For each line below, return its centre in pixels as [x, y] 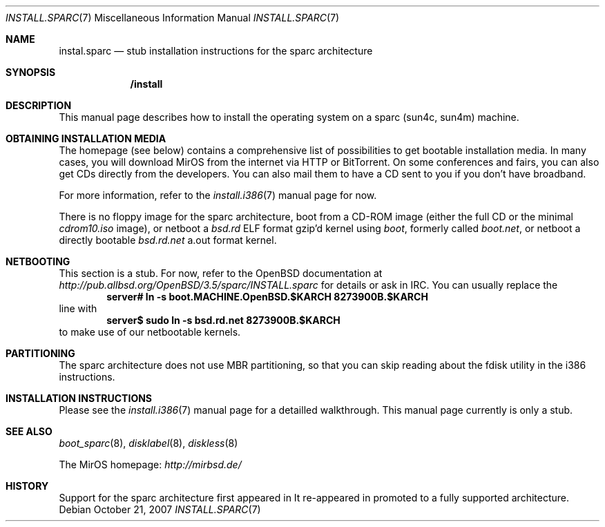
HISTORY [27, 486]
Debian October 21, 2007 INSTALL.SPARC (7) [160, 509]
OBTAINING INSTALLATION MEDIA [86, 138]
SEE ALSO [29, 431]
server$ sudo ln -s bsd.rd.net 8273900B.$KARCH [223, 320]
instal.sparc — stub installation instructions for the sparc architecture [216, 51]
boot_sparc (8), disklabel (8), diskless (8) [148, 443]
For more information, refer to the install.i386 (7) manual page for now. [218, 195]
